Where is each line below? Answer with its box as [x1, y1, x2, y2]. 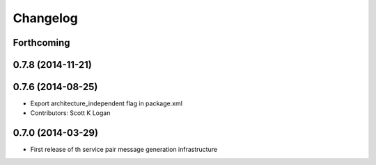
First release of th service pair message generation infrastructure [30, 146, 218, 154]
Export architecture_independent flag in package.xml [30, 99, 182, 107]
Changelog [13, 10, 78, 26]
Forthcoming [13, 37, 70, 49]
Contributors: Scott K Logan [30, 109, 111, 117]
